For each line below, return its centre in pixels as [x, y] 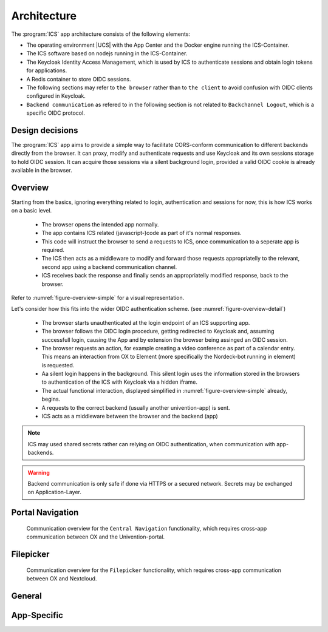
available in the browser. [42, 171]
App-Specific [37, 615]
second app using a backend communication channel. [109, 267]
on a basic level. [32, 211]
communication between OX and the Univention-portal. [96, 537]
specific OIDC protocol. [56, 113]
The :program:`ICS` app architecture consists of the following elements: [101, 34]
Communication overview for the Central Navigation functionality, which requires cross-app [147, 528]
